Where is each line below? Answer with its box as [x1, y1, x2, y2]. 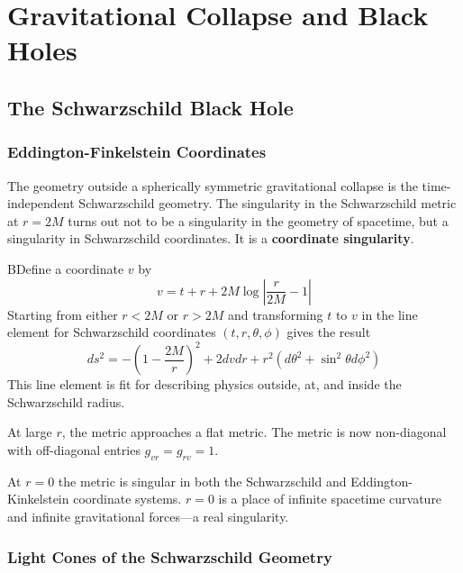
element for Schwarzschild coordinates [7, 323, 216, 341]
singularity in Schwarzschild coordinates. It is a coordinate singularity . [7, 229, 414, 248]
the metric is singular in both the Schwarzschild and [58, 471, 347, 490]
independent [7, 194, 75, 213]
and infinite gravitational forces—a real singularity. [7, 506, 289, 525]
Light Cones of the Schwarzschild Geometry [7, 545, 332, 568]
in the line [361, 305, 418, 323]
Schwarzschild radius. [7, 392, 125, 411]
